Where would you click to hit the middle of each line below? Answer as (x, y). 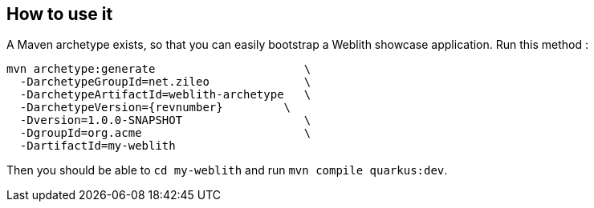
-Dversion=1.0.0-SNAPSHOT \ (165, 120)
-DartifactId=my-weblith (98, 146)
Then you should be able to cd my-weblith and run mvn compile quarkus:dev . (227, 170)
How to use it (60, 14)
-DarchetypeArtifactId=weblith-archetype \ (165, 95)
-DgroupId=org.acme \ (165, 133)
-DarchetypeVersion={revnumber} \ (155, 108)
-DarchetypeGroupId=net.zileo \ (165, 82)
